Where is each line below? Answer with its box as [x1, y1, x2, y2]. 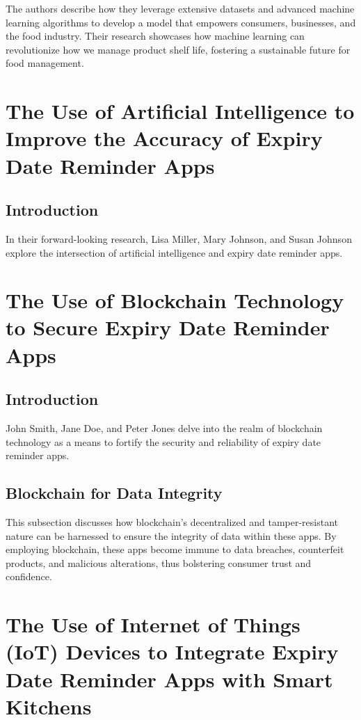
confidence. [6, 569, 52, 584]
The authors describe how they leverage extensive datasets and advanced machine [6, 1, 355, 15]
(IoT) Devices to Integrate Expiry [6, 637, 339, 666]
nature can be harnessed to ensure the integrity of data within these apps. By [6, 528, 337, 543]
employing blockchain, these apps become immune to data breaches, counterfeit [6, 542, 344, 557]
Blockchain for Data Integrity [6, 482, 223, 504]
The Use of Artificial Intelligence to [6, 97, 355, 125]
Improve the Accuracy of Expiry [6, 124, 323, 152]
